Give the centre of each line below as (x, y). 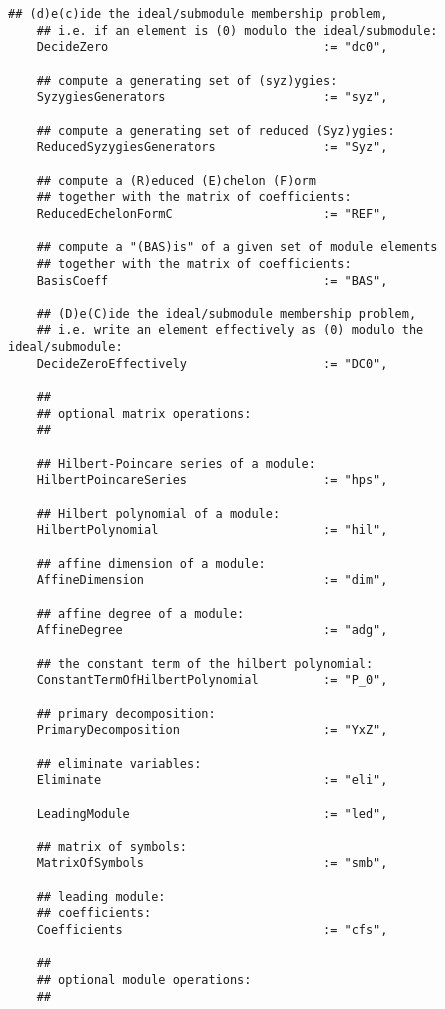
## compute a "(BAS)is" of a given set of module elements (237, 247)
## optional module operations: (144, 980)
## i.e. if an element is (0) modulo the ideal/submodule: (237, 30)
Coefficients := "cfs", (212, 930)
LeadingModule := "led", (212, 813)
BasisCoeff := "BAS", (212, 280)
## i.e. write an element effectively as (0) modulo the (230, 330)
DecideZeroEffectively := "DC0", (212, 363)
